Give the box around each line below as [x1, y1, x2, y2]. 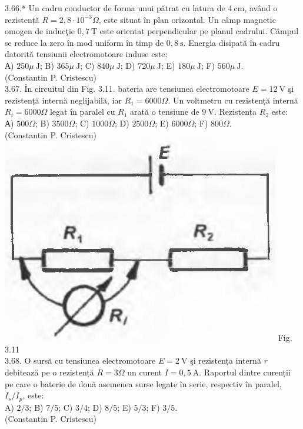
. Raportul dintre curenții [199, 365, 291, 378]
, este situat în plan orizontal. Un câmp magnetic [98, 13, 276, 25]
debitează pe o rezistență [5, 365, 94, 378]
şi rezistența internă [190, 354, 261, 367]
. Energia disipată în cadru [183, 36, 280, 48]
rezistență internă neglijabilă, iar [5, 94, 122, 106]
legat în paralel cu [49, 105, 115, 118]
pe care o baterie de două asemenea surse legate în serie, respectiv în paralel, [5, 377, 282, 390]
